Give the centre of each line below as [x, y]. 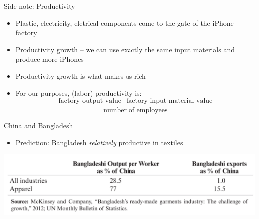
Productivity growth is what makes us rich [81, 76]
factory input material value [170, 101]
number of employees [135, 110]
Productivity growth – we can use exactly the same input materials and [125, 49]
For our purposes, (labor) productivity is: [79, 93]
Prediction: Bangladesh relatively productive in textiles [99, 142]
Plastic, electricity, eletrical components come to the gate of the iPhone [125, 23]
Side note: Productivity [40, 6]
